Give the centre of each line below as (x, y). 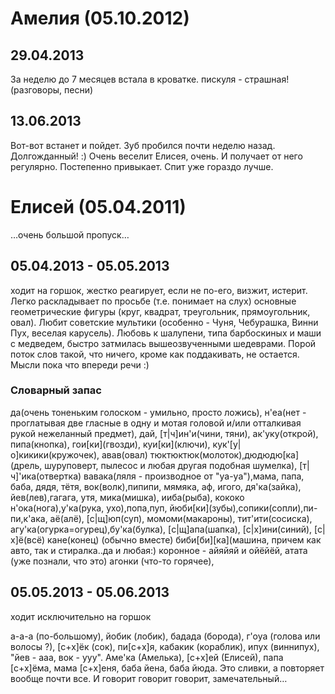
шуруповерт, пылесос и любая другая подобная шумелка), (171, 465)
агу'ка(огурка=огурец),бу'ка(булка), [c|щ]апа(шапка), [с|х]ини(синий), (161, 529)
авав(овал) (124, 454)
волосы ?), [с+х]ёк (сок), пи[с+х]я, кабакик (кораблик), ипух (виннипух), (165, 646)
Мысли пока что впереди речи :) (80, 364)
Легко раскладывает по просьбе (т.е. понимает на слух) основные (153, 301)
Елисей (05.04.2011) (98, 207)
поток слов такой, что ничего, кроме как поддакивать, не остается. (155, 354)
